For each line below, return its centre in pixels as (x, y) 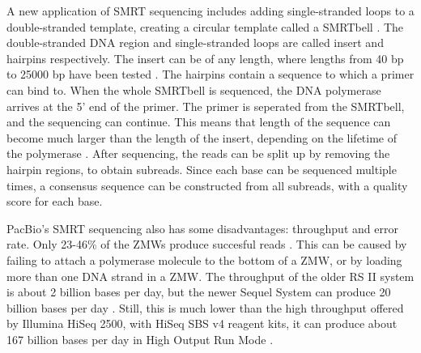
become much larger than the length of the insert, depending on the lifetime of (202, 137)
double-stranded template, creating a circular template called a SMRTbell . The (205, 26)
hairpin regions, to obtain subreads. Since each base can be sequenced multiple (202, 169)
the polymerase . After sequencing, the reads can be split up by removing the (198, 153)
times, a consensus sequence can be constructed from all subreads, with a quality (207, 185)
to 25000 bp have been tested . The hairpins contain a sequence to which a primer (210, 74)
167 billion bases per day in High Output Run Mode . (140, 339)
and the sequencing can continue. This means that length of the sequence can (199, 122)
